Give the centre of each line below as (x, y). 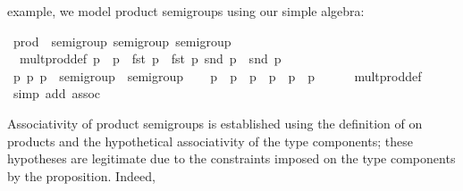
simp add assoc (57, 93)
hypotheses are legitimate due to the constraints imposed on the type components (231, 158)
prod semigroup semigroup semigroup (122, 41)
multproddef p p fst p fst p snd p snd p (150, 58)
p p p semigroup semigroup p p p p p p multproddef (217, 75)
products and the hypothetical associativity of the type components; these (210, 141)
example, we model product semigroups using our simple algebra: (186, 11)
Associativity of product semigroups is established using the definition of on (215, 123)
